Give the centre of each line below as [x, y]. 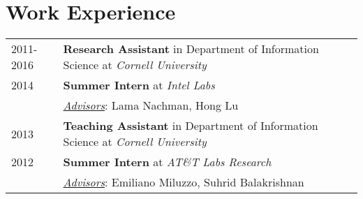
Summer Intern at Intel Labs [139, 85]
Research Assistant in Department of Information [191, 49]
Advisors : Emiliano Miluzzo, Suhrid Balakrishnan [184, 182]
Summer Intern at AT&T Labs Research [167, 162]
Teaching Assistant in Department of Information [191, 126]
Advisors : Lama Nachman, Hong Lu [151, 105]
